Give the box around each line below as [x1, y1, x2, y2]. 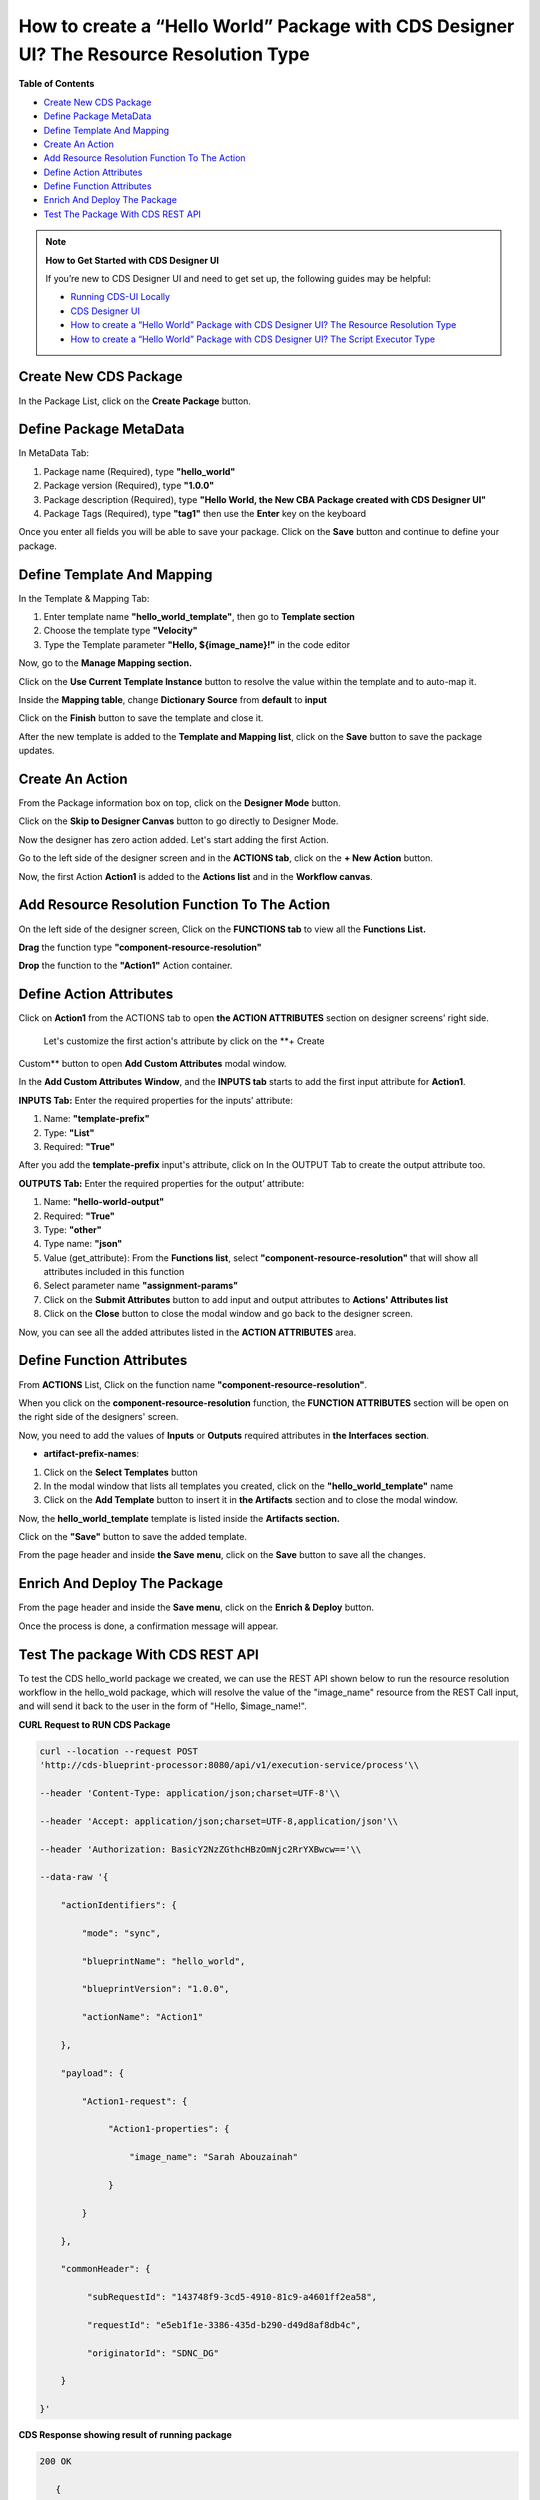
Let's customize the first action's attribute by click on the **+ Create [43, 1035, 325, 1047]
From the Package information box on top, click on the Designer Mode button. [18, 797, 341, 809]
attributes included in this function [43, 1266, 185, 1278]
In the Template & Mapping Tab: [18, 592, 150, 604]
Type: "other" [43, 1223, 102, 1235]
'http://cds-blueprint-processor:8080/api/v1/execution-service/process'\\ [39, 1760, 420, 1771]
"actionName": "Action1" [81, 2011, 204, 2023]
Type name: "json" [43, 1238, 123, 1250]
